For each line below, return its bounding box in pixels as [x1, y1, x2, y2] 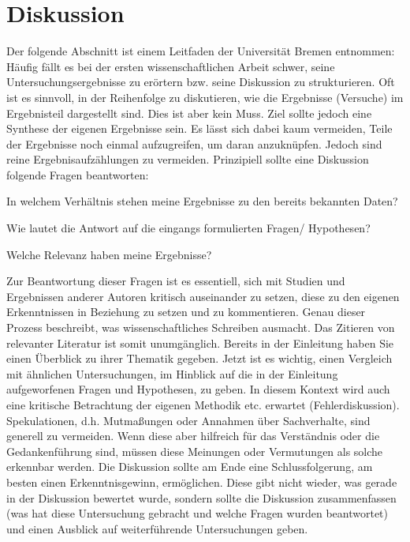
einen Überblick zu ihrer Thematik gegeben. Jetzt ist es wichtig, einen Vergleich [6, 350, 393, 367]
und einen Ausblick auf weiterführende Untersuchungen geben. [6, 520, 308, 536]
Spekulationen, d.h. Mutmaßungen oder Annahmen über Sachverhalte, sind [6, 412, 371, 428]
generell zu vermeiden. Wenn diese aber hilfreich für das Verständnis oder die [6, 427, 380, 444]
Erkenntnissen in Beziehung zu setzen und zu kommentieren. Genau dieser [6, 303, 366, 320]
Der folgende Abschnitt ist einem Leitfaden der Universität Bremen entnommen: [6, 43, 395, 59]
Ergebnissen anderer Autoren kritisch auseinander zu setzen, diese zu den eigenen [6, 288, 400, 304]
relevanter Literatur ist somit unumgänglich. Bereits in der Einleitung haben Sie [6, 334, 394, 351]
